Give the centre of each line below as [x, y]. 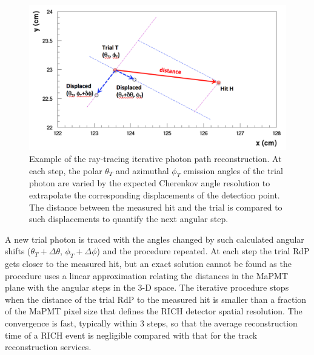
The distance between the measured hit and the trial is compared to [156, 207]
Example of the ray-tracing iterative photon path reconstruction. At [155, 158]
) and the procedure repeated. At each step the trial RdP [203, 251]
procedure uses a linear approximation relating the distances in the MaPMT [146, 275]
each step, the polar [66, 170]
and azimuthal [142, 170]
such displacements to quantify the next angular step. [129, 219]
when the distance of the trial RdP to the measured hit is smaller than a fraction [156, 299]
